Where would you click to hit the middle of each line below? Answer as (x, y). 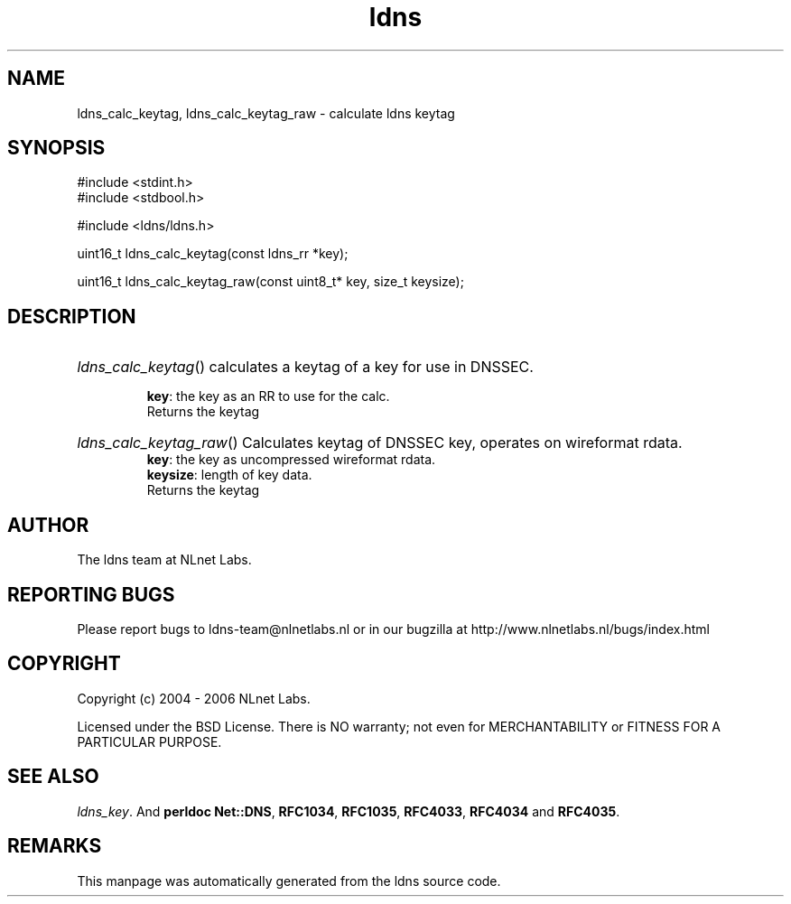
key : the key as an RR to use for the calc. (268, 396)
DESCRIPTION (72, 316)
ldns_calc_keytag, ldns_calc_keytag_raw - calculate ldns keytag (266, 113)
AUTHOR (48, 525)
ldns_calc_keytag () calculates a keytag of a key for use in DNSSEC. (305, 367)
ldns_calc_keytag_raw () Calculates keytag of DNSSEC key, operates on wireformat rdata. (380, 443)
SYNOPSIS (56, 148)
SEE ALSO (53, 777)
